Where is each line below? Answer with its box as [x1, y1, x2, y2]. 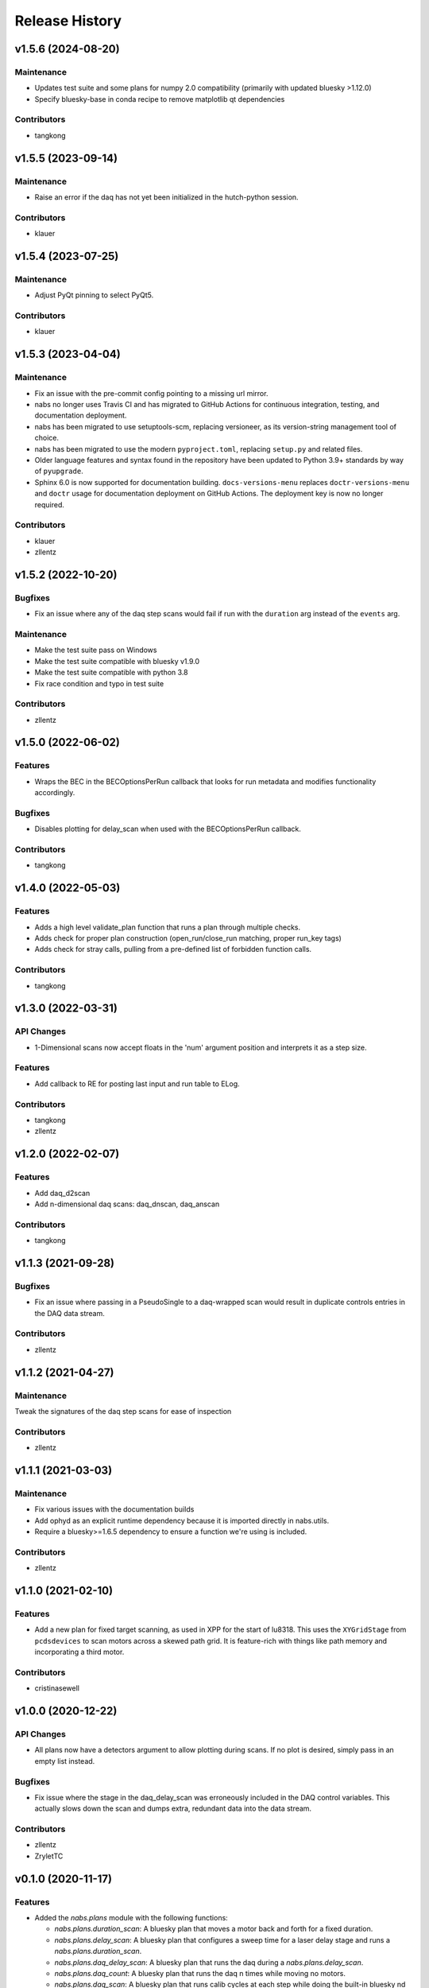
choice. [34, 433, 60, 443]
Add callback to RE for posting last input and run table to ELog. [34, 1078, 240, 1089]
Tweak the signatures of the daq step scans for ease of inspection [14, 1406, 232, 1415]
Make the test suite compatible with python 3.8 [34, 668, 188, 678]
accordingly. [34, 788, 75, 798]
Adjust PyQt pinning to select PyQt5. [34, 290, 154, 300]
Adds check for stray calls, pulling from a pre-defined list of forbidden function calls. [34, 945, 312, 954]
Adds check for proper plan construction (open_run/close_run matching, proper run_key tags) [34, 934, 342, 943]
